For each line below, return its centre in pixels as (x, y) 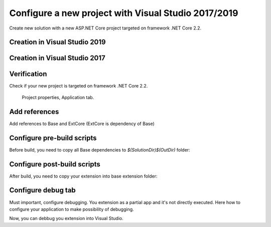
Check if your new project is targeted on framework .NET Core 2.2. (79, 86)
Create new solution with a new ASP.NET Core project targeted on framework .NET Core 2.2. (105, 28)
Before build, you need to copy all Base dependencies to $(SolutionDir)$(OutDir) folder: (100, 149)
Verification (28, 74)
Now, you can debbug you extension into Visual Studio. (66, 218)
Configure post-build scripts (55, 164)
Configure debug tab (43, 190)
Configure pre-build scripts (53, 138)
